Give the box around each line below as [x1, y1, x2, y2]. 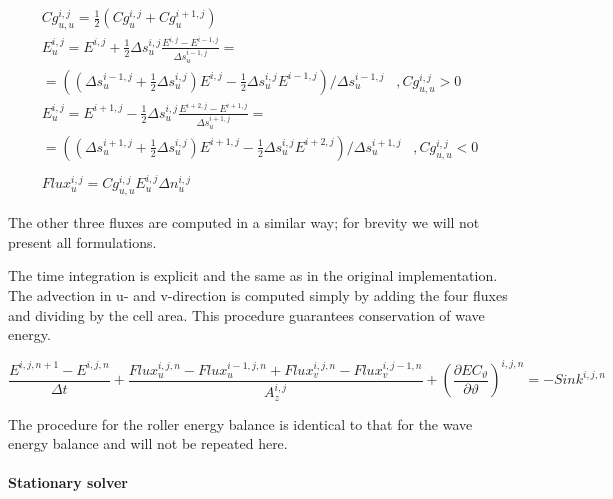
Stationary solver [8, 472, 129, 493]
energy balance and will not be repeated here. [8, 433, 288, 454]
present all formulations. [8, 231, 157, 252]
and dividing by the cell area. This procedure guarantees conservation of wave [8, 304, 485, 325]
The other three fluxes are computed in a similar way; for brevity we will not [8, 212, 480, 233]
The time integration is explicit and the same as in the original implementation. [8, 265, 498, 286]
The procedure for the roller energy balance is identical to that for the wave [8, 413, 473, 434]
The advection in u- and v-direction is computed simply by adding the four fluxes [8, 285, 508, 305]
